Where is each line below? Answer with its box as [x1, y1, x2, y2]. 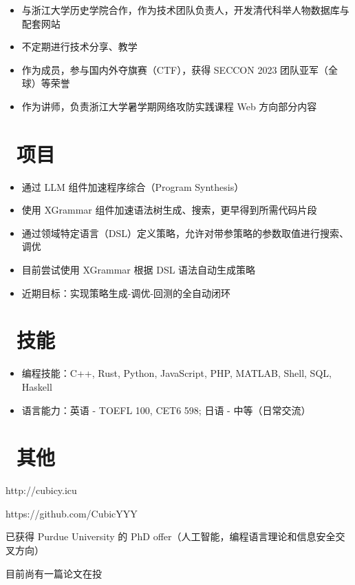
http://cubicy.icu [6, 483, 77, 497]
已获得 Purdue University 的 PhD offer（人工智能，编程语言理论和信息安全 [6, 529, 336, 544]
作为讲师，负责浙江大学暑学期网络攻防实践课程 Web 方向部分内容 [21, 99, 317, 113]
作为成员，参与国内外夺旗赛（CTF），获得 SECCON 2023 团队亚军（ [21, 62, 329, 76]
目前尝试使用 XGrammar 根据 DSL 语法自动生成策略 [21, 263, 256, 277]
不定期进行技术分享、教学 [21, 39, 138, 54]
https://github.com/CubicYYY [6, 506, 138, 520]
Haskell [21, 379, 52, 393]
